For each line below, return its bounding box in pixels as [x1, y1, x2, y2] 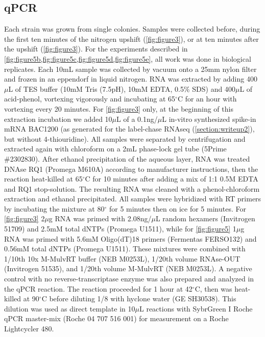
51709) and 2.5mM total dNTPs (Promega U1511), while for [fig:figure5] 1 [4, 223, 236, 234]
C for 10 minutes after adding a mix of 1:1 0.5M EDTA [85, 173, 258, 184]
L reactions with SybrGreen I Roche [139, 303, 253, 314]
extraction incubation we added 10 [4, 113, 112, 124]
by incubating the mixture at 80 [4, 203, 105, 214]
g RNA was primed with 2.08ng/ [49, 213, 152, 224]
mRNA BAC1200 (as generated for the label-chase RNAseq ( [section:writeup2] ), [4, 123, 255, 134]
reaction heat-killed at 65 [4, 173, 83, 184]
